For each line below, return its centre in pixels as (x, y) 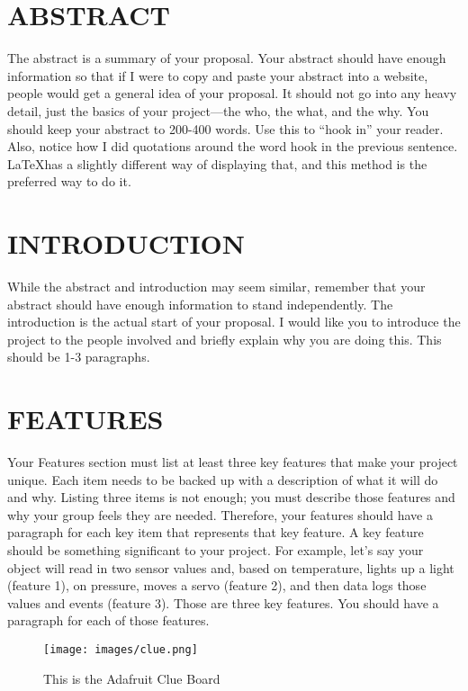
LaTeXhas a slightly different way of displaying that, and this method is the (217, 163)
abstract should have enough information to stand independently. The (200, 304)
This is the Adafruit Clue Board (132, 678)
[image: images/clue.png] (121, 650)
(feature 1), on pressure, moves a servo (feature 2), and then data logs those (217, 585)
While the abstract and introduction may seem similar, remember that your (216, 286)
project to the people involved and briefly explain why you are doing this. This (225, 339)
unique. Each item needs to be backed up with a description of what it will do (223, 479)
